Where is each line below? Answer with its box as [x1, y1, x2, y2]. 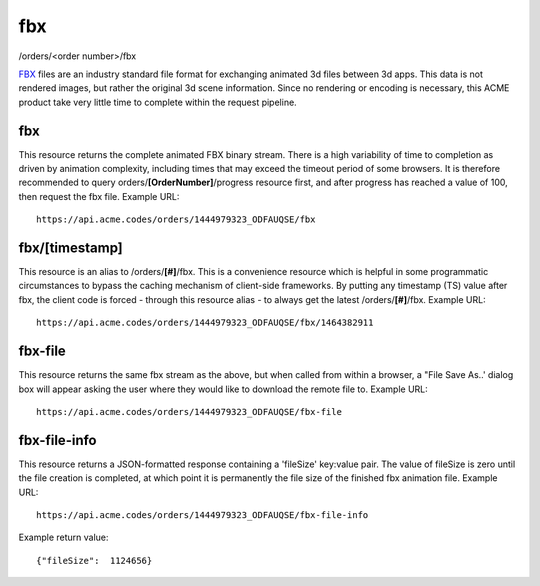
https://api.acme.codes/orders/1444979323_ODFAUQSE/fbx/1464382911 [36, 317, 374, 329]
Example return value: [18, 531, 109, 544]
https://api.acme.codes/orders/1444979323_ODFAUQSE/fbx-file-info [36, 510, 369, 521]
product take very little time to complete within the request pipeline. [18, 96, 297, 108]
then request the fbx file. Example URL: [18, 190, 180, 202]
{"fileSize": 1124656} [36, 555, 153, 566]
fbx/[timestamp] [18, 240, 124, 256]
